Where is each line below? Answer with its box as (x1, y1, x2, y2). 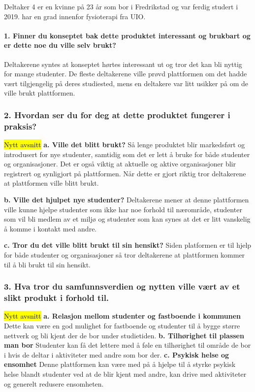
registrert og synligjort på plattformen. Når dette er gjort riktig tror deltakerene (4, 168, 246, 178)
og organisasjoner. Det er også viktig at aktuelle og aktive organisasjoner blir (4, 159, 236, 169)
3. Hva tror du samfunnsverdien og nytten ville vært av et (4, 280, 240, 293)
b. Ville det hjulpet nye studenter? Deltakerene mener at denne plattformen (4, 195, 249, 205)
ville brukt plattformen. (4, 88, 75, 98)
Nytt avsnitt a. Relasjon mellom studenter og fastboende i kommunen (4, 311, 241, 321)
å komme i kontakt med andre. (4, 223, 97, 233)
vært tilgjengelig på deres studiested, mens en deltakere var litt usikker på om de (4, 78, 248, 88)
